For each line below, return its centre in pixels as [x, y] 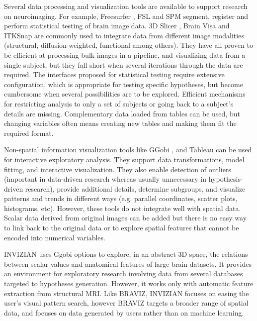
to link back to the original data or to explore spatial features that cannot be [122, 228]
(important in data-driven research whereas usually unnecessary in [105, 179]
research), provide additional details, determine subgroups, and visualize [135, 188]
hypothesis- [226, 179]
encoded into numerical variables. [55, 237]
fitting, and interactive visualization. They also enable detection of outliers [118, 169]
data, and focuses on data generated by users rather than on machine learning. [124, 312]
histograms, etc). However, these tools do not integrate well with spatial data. [123, 208]
